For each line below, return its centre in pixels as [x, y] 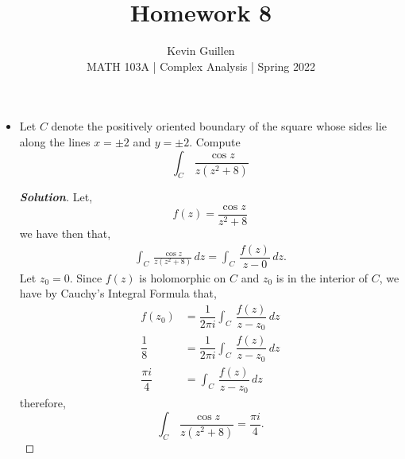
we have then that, [65, 233]
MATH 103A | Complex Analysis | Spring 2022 [201, 66]
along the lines [55, 141]
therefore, [42, 403]
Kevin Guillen [201, 51]
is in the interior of [322, 277]
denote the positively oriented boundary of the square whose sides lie [219, 126]
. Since [86, 277]
